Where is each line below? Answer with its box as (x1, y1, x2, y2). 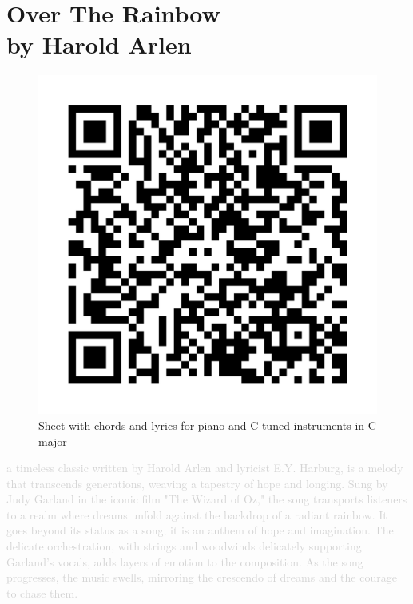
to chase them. (6, 584, 78, 601)
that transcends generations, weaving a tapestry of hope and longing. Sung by (6, 475, 388, 491)
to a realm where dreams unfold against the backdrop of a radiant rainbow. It (6, 506, 387, 523)
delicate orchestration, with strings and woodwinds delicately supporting (6, 538, 362, 554)
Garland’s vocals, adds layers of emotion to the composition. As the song (6, 553, 363, 570)
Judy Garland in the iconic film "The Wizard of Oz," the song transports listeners (6, 491, 407, 507)
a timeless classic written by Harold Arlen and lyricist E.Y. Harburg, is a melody (6, 459, 403, 476)
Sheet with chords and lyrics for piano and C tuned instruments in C (38, 416, 376, 433)
